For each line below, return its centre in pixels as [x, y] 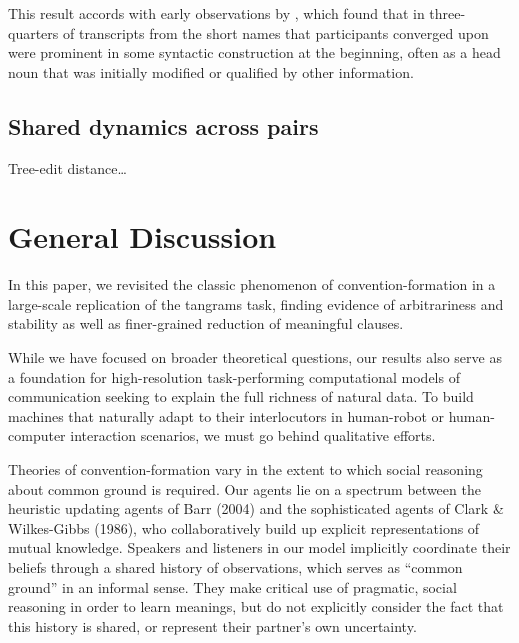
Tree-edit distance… [67, 167]
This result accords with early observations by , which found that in [216, 13]
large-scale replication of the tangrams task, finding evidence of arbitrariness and [256, 303]
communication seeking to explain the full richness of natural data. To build [241, 396]
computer [37, 435]
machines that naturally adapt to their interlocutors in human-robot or [226, 415]
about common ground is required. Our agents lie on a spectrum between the [244, 488]
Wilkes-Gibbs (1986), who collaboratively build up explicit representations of [244, 527]
